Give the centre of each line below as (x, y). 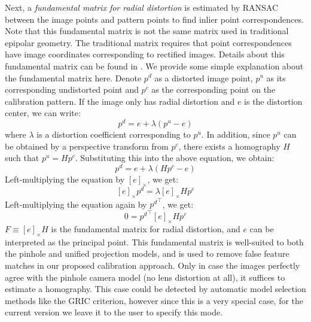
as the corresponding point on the (214, 89)
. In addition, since (236, 134)
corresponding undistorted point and (72, 89)
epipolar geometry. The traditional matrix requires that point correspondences (148, 42)
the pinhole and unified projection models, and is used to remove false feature (147, 253)
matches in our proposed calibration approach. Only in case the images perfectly (153, 265)
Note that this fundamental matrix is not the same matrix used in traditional (147, 31)
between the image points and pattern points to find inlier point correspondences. (154, 19)
